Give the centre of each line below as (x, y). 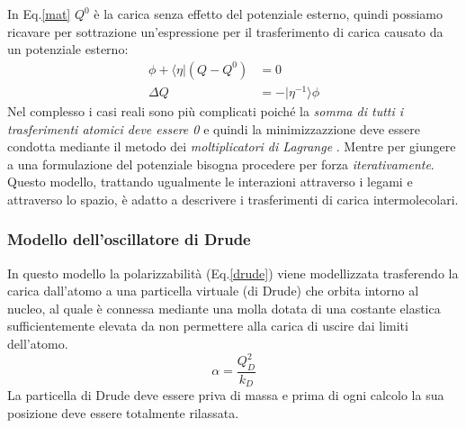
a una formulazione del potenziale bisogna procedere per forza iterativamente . (221, 164)
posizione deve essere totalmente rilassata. (123, 413)
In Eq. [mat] (39, 14)
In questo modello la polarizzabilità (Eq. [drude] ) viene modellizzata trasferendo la (233, 273)
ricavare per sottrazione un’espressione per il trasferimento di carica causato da (225, 31)
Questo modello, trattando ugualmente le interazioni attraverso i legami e (210, 182)
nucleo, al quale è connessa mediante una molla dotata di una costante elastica (224, 308)
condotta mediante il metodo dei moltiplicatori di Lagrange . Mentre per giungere (232, 146)
